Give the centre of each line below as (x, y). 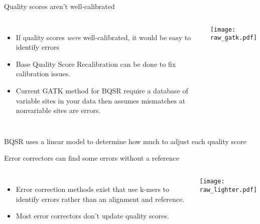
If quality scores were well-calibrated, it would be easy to (103, 37)
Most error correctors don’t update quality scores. (92, 216)
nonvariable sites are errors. (58, 110)
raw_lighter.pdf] (228, 190)
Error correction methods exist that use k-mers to (93, 189)
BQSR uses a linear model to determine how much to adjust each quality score (125, 141)
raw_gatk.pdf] (234, 38)
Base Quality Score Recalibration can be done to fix (96, 64)
